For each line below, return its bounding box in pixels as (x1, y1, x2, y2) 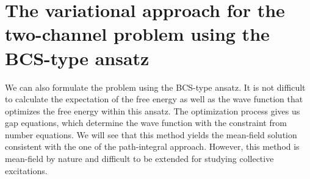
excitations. (5, 164, 48, 177)
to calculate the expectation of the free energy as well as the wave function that (5, 93, 303, 105)
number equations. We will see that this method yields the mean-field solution (5, 128, 297, 141)
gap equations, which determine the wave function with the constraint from (5, 116, 287, 129)
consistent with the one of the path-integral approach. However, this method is (5, 140, 300, 153)
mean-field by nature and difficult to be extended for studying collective (5, 152, 274, 165)
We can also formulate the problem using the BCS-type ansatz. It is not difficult (5, 80, 306, 93)
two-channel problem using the (5, 21, 270, 46)
